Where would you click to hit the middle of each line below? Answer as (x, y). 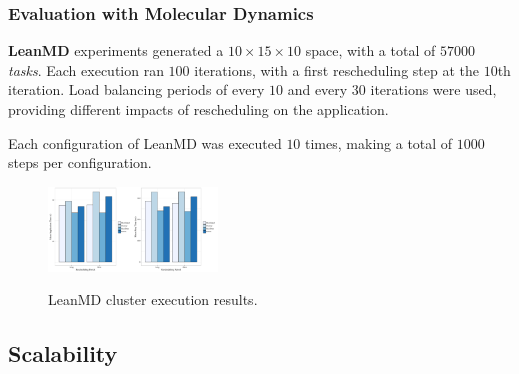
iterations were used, (433, 89)
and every (317, 89)
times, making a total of (379, 142)
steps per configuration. (80, 162)
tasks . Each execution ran (86, 69)
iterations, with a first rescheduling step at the (336, 69)
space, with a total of (370, 50)
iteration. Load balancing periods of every (136, 89)
